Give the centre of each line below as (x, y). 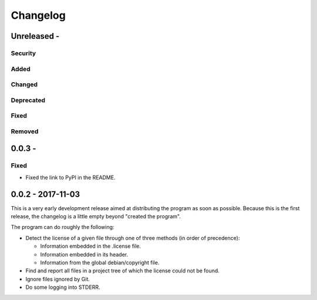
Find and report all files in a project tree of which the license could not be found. (122, 271)
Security (23, 53)
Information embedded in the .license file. (90, 246)
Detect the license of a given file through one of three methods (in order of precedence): (133, 238)
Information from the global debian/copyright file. (100, 262)
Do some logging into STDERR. (63, 287)
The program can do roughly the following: (63, 227)
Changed (24, 85)
